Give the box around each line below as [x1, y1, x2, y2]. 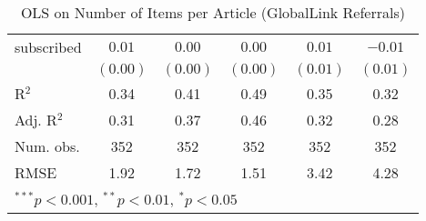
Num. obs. [15, 136, 80, 156]
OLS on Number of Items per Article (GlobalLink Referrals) [20, 2, 405, 23]
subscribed [15, 36, 82, 57]
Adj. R [15, 109, 57, 130]
